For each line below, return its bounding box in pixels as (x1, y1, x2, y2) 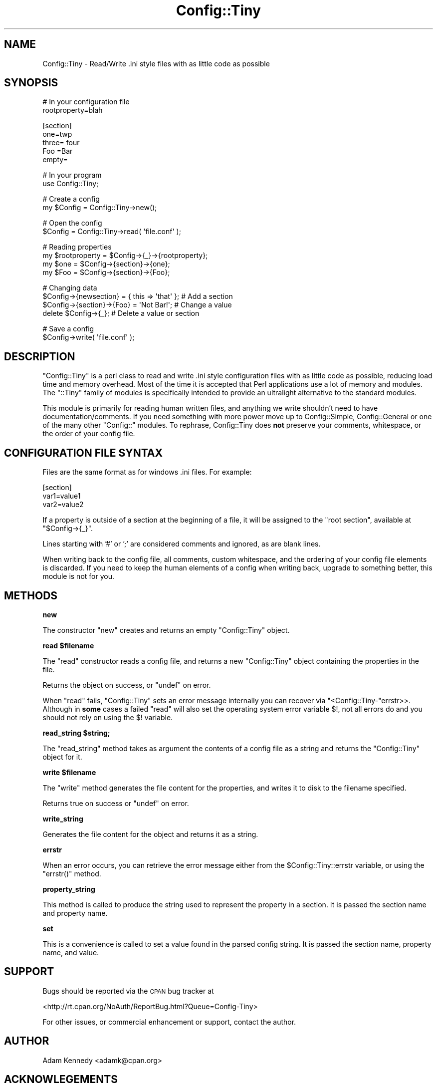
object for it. (42, 752, 82, 761)
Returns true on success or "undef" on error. (42, 799, 189, 808)
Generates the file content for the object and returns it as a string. (42, 829, 258, 838)
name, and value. (42, 948, 99, 957)
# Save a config (42, 324, 94, 333)
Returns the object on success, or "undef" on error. (42, 680, 211, 689)
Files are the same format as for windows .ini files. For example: (42, 468, 252, 477)
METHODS (4, 589, 58, 602)
